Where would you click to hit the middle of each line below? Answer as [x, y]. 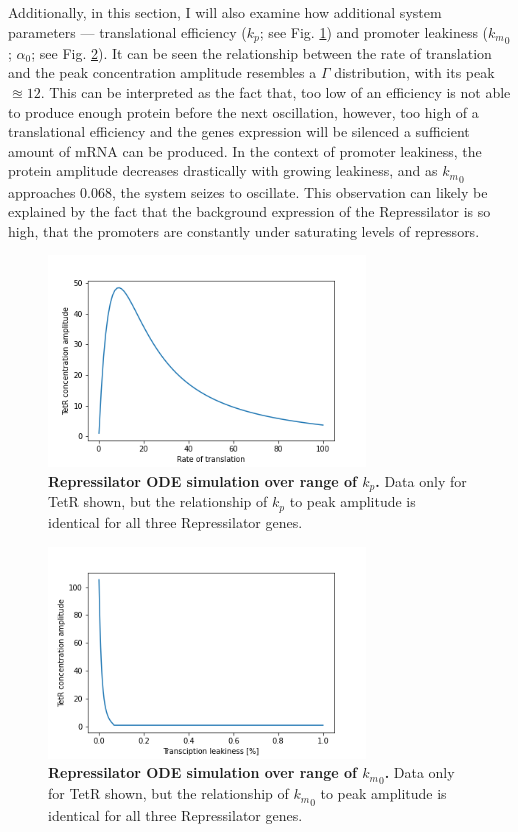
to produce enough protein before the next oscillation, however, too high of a [243, 111]
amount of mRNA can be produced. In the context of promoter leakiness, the [245, 150]
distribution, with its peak [414, 72]
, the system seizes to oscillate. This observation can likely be [299, 191]
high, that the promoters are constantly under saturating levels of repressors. [244, 230]
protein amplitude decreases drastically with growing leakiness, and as [223, 170]
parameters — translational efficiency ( [127, 31]
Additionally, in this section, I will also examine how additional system [225, 12]
